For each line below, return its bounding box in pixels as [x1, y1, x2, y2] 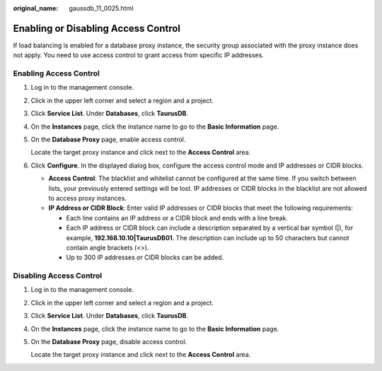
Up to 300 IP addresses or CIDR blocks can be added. [66, 253, 224, 261]
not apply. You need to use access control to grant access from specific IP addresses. [13, 51, 265, 59]
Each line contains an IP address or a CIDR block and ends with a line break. [66, 213, 288, 222]
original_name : [13, 4, 59, 12]
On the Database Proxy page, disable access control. [30, 338, 187, 346]
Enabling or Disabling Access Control [13, 22, 180, 35]
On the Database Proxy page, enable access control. [30, 135, 186, 143]
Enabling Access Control [13, 69, 100, 78]
